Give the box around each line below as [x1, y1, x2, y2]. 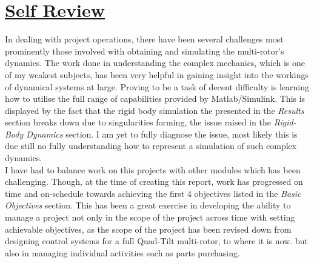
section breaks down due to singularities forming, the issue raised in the [5, 116, 271, 128]
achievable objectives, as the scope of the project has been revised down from [5, 222, 292, 235]
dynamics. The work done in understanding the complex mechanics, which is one [5, 56, 306, 69]
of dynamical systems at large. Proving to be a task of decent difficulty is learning [5, 80, 309, 93]
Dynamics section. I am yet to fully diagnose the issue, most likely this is [26, 127, 298, 140]
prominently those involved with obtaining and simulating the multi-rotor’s [5, 44, 284, 57]
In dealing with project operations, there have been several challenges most [5, 33, 284, 45]
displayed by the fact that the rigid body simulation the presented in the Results [5, 104, 304, 116]
